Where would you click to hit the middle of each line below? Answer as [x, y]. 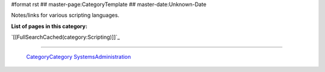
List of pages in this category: [49, 26]
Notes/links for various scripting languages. [65, 15]
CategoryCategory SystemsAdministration [79, 57]
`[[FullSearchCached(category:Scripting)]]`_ [66, 37]
